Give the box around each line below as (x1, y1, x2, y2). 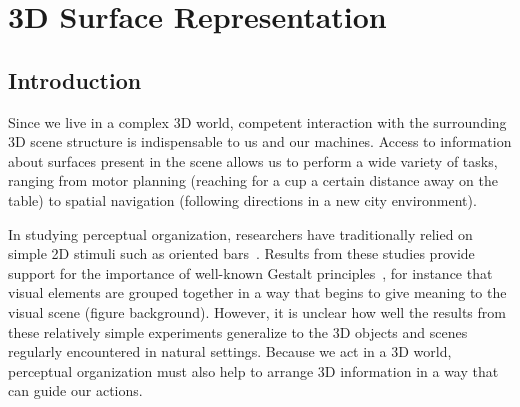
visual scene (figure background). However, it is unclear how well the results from (8, 301, 506, 322)
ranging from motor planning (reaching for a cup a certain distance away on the (8, 170, 498, 191)
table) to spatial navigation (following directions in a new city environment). (8, 189, 477, 210)
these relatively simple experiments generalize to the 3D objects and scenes (8, 321, 468, 342)
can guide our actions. (8, 380, 143, 401)
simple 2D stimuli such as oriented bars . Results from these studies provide (8, 243, 475, 264)
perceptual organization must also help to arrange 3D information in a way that (8, 360, 499, 381)
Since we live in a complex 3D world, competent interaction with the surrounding (8, 111, 507, 132)
